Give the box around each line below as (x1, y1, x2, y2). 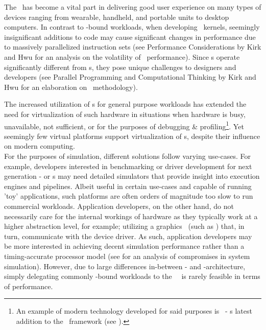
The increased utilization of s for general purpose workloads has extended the (4, 99, 247, 109)
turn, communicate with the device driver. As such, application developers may (4, 230, 252, 241)
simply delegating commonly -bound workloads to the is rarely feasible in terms (4, 271, 260, 281)
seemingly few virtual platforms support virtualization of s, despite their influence (4, 130, 260, 141)
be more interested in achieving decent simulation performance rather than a (4, 241, 245, 251)
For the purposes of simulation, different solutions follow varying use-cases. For (4, 150, 251, 161)
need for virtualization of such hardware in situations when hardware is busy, (4, 108, 246, 119)
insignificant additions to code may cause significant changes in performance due (4, 31, 256, 42)
